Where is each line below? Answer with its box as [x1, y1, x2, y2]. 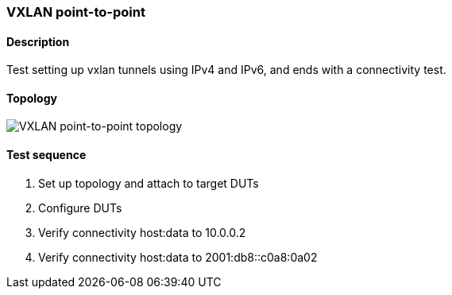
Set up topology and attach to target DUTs [38, 176, 259, 190]
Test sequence [6, 148, 87, 162]
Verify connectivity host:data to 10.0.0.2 [38, 225, 246, 239]
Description [6, 34, 70, 49]
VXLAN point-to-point [6, 4, 145, 20]
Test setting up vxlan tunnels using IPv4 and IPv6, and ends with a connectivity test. [6, 63, 446, 77]
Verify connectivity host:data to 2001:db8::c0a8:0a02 [38, 250, 318, 264]
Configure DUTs [38, 200, 122, 215]
